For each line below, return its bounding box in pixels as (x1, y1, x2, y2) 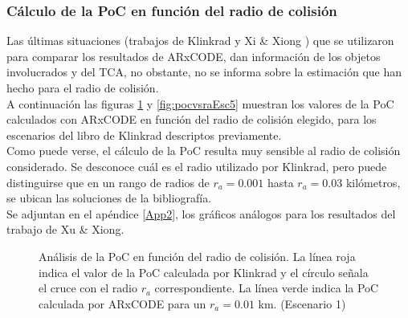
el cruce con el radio (39, 279, 137, 296)
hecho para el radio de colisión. (6, 79, 159, 96)
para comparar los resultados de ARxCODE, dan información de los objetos (6, 47, 381, 64)
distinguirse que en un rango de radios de (6, 173, 210, 190)
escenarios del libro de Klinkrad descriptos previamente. (6, 126, 282, 143)
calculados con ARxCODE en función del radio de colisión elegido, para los (6, 111, 377, 128)
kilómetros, (345, 173, 401, 190)
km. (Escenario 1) (258, 295, 346, 312)
